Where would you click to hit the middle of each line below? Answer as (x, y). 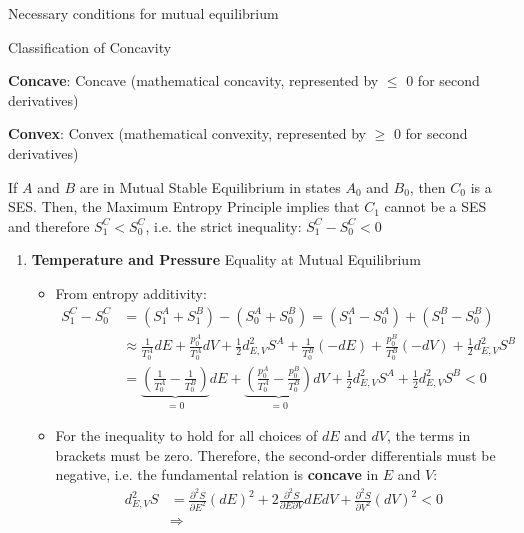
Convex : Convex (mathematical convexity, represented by (187, 133)
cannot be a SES (435, 206)
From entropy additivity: (131, 292)
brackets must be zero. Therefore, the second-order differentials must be (275, 454)
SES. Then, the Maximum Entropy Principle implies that (184, 206)
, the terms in (428, 435)
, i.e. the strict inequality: (223, 225)
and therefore (49, 225)
